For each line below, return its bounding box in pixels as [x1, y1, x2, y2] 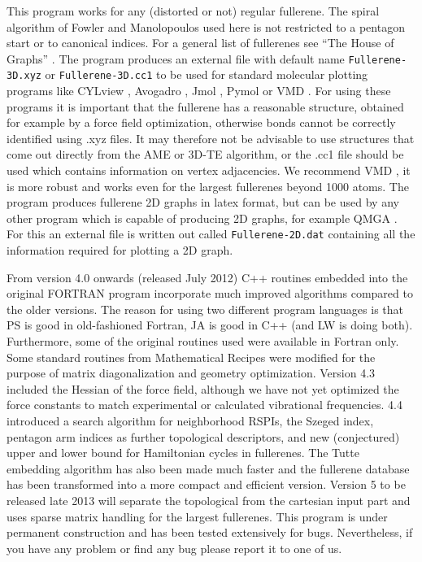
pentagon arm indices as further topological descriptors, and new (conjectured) [7, 428, 400, 445]
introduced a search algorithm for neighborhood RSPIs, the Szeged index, [7, 412, 374, 429]
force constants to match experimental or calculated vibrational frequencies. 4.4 [7, 396, 402, 413]
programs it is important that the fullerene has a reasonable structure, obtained [7, 98, 404, 115]
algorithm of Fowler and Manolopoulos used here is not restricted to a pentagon [7, 18, 405, 35]
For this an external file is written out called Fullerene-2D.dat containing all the [7, 225, 415, 242]
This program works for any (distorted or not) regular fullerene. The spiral [7, 2, 380, 19]
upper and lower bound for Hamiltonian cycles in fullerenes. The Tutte [7, 444, 359, 461]
